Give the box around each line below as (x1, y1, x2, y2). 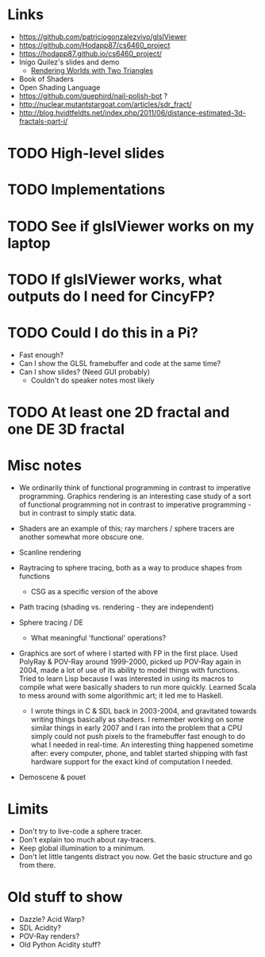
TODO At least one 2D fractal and (7, 403, 230, 421)
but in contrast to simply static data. (18, 508, 136, 518)
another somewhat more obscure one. (18, 531, 144, 542)
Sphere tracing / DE (18, 617, 84, 627)
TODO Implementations (7, 181, 166, 199)
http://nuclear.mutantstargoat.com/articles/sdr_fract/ (18, 99, 192, 109)
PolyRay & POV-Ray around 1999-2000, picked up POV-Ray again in (18, 656, 241, 666)
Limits (7, 799, 49, 818)
